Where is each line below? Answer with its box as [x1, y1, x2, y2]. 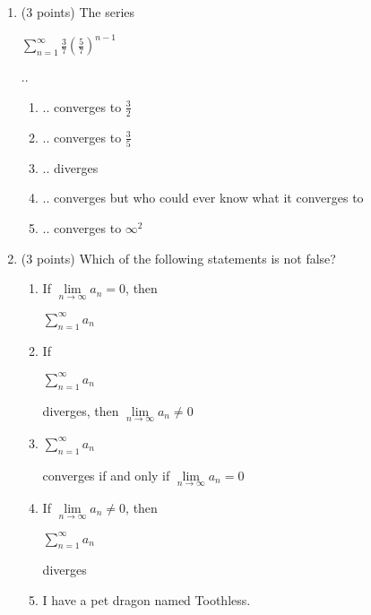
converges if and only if [42, 465, 170, 484]
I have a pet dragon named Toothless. [42, 590, 251, 609]
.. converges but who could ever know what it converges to [42, 188, 364, 207]
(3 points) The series [21, 3, 135, 21]
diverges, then [42, 401, 119, 420]
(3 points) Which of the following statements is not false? [21, 248, 336, 267]
